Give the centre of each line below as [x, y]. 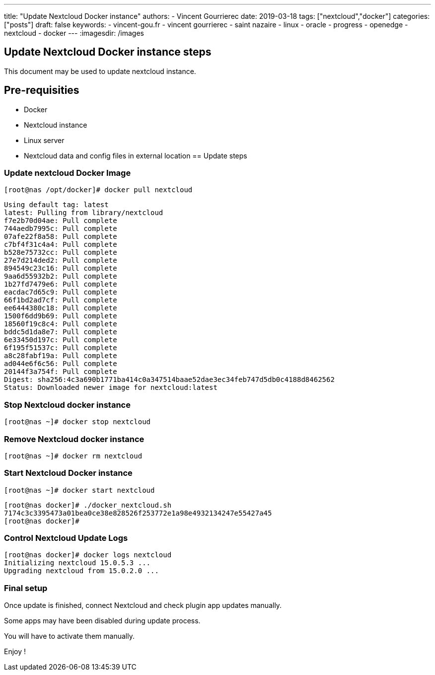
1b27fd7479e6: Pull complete [61, 284]
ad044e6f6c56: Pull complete [61, 364]
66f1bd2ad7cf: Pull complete [61, 300]
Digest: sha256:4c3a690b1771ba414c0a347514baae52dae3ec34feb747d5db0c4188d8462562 [169, 380]
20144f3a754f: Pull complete [61, 372]
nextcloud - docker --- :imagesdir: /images [74, 33]
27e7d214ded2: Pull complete [61, 261]
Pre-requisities [42, 90]
